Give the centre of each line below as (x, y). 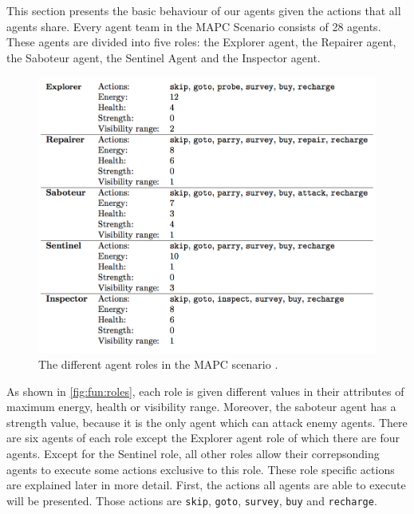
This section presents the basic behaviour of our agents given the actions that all (204, 10)
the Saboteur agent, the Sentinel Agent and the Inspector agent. (164, 57)
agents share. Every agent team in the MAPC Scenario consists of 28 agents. (194, 26)
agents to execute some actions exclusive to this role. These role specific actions (201, 469)
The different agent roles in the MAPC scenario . (158, 364)
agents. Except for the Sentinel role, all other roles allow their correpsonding (193, 453)
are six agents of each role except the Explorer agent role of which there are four (203, 438)
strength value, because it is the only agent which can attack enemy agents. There (207, 422)
